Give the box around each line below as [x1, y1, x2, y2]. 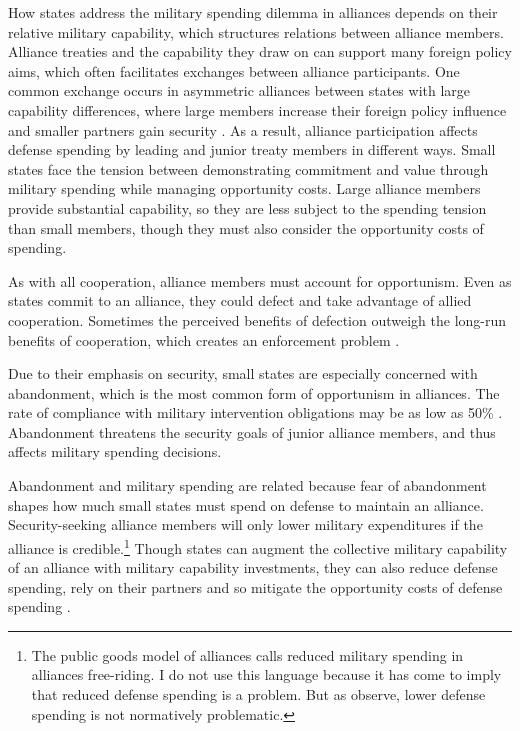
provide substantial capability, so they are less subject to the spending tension [8, 197, 487, 218]
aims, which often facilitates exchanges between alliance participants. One [8, 60, 460, 81]
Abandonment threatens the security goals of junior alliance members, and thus [8, 421, 496, 442]
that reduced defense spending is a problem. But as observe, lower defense [31, 684, 486, 705]
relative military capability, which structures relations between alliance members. [8, 21, 504, 42]
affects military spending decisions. [8, 441, 222, 462]
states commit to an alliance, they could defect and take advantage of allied [8, 290, 472, 311]
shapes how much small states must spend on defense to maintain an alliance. [8, 494, 484, 515]
